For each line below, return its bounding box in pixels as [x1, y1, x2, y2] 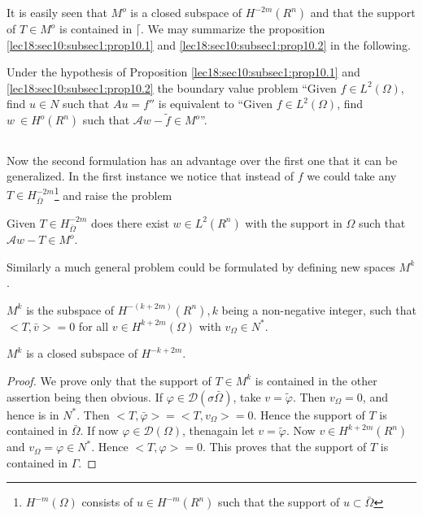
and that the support [310, 4, 416, 20]
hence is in [7, 406, 59, 423]
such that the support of [218, 493, 340, 510]
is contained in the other [255, 371, 377, 389]
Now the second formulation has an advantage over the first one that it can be [7, 151, 398, 168]
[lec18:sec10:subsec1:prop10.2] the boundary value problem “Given [7, 79, 337, 96]
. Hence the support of [253, 406, 365, 423]
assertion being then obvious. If [7, 388, 164, 405]
